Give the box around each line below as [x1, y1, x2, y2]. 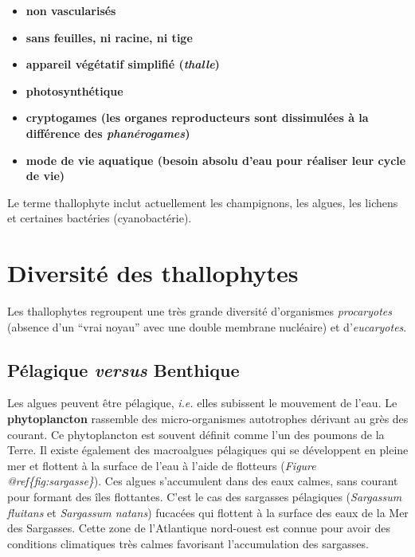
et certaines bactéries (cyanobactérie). [7, 210, 192, 226]
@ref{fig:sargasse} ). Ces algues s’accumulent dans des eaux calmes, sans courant [7, 473, 398, 489]
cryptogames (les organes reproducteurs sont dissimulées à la [25, 109, 369, 126]
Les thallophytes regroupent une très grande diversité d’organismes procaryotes [7, 303, 393, 320]
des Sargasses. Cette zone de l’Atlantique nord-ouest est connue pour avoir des [7, 520, 390, 536]
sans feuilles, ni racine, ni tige [25, 29, 193, 45]
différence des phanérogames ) [25, 124, 190, 141]
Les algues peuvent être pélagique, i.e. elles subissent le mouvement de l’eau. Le [7, 394, 397, 411]
